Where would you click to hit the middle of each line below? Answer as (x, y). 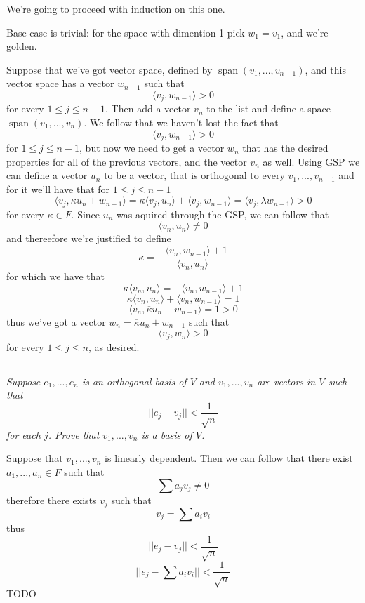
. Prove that (74, 434)
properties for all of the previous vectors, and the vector (127, 161)
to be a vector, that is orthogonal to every (194, 175)
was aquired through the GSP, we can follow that (223, 214)
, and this (325, 69)
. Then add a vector (148, 108)
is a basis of (167, 434)
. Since (86, 214)
